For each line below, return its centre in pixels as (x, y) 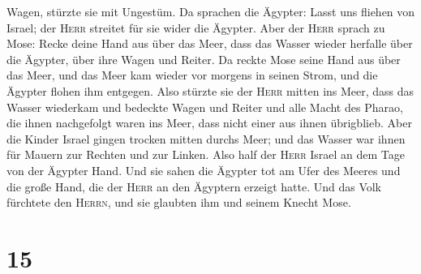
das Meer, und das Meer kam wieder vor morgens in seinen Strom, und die (192, 75)
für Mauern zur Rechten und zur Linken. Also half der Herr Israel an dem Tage (206, 154)
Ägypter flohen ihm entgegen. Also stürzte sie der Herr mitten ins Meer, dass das (210, 90)
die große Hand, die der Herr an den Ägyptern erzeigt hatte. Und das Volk (194, 186)
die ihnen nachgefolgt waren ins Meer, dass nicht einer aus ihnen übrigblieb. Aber (209, 123)
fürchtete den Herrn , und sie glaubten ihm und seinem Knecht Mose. (179, 202)
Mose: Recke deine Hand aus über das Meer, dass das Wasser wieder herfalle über (210, 43)
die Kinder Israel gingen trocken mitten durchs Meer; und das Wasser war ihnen (206, 138)
